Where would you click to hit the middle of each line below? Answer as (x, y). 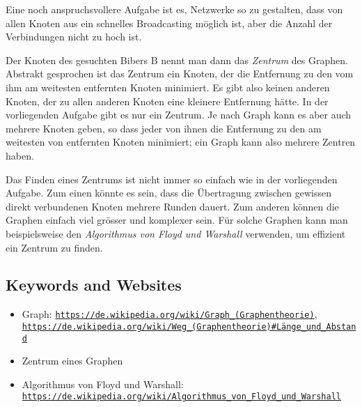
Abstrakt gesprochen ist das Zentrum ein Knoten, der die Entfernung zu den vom (180, 74)
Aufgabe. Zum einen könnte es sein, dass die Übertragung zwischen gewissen (169, 193)
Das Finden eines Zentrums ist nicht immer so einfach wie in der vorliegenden (172, 179)
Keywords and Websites (94, 285)
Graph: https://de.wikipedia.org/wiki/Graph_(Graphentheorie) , (170, 314)
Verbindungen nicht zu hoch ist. (74, 37)
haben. (20, 155)
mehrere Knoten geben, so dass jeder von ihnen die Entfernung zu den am (164, 128)
